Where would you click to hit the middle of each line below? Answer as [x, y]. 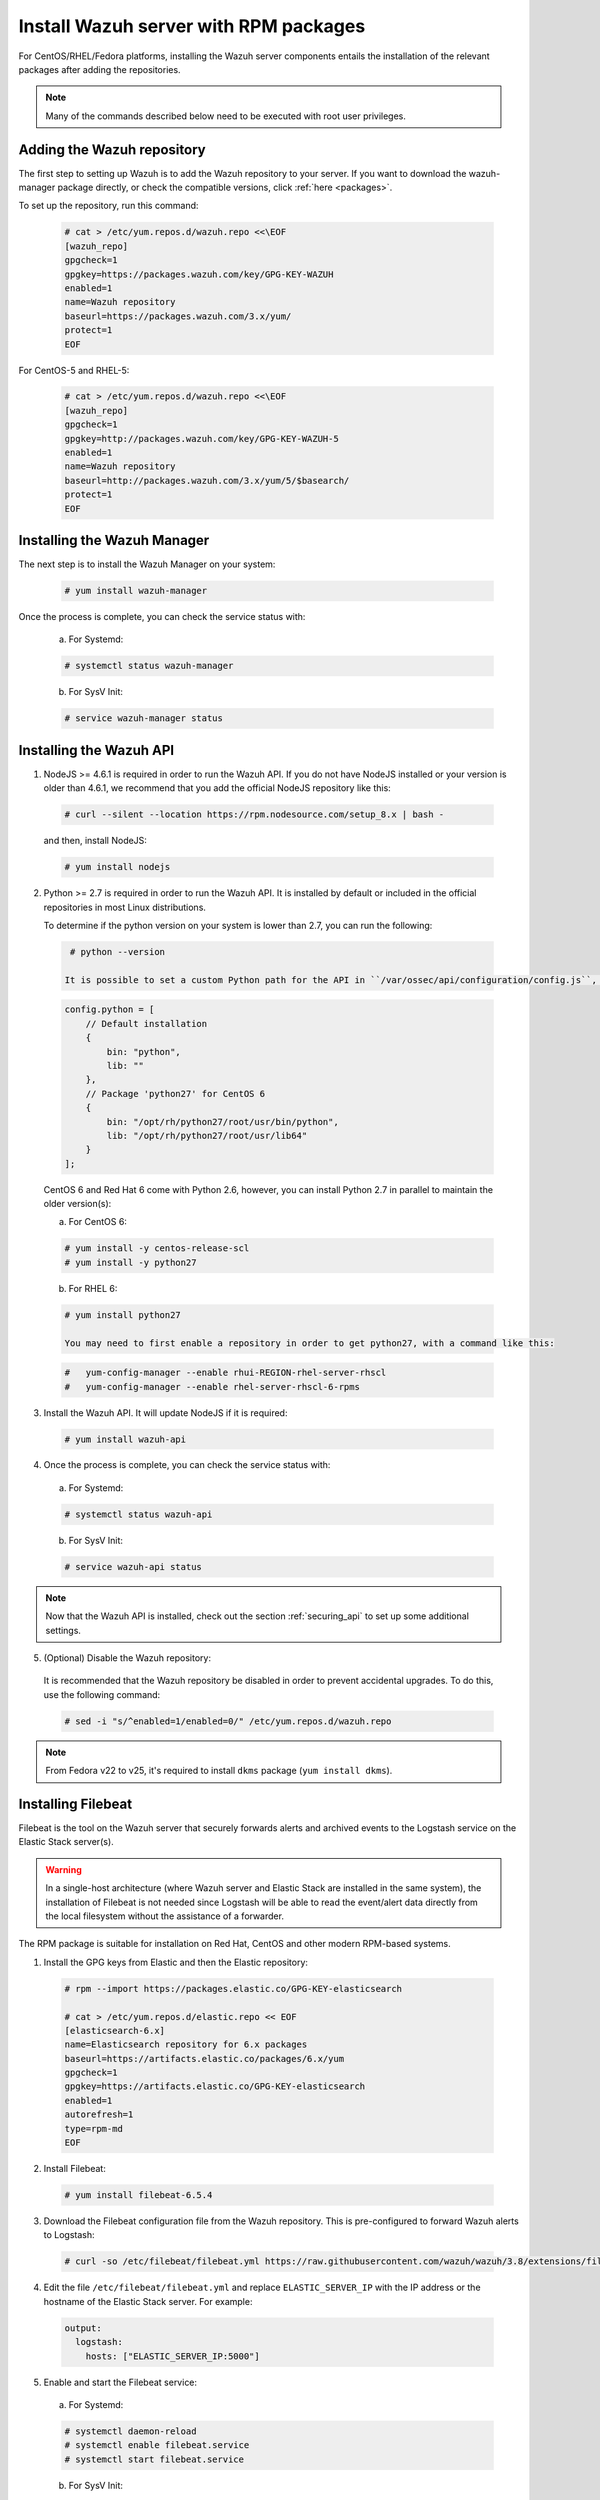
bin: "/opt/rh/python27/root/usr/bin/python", [222, 1121]
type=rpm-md [94, 2128]
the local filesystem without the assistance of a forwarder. [165, 1916]
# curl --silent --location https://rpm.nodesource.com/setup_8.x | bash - [254, 814]
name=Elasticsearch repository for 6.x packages [186, 2044]
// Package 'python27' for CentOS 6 [175, 1093]
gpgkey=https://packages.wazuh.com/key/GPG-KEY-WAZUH [199, 274]
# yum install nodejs [117, 867]
